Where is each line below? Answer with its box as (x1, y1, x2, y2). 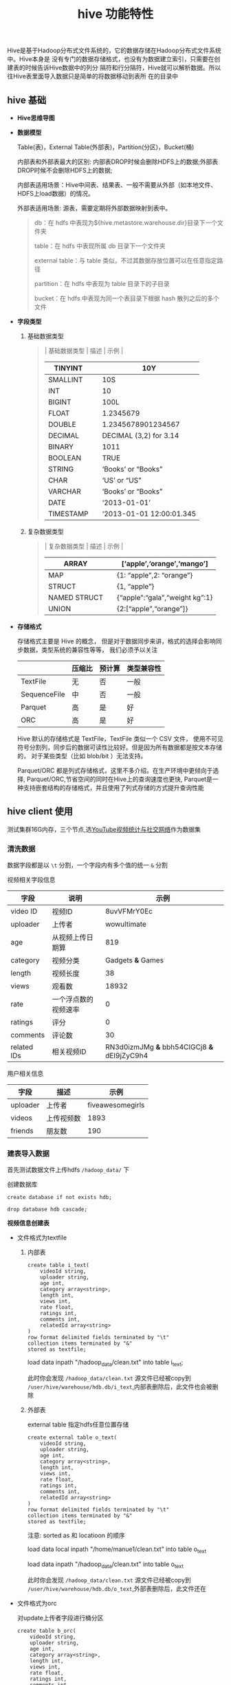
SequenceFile (20, 690, 65, 698)
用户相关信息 (7, 1070, 43, 1078)
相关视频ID (52, 1047, 87, 1057)
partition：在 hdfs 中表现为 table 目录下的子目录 (34, 280, 170, 287)
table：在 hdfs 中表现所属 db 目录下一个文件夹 (34, 242, 166, 250)
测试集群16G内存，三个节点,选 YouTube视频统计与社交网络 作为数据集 (7, 825, 201, 833)
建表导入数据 (7, 1149, 50, 1158)
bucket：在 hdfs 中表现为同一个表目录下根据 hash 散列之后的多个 (34, 294, 220, 302)
